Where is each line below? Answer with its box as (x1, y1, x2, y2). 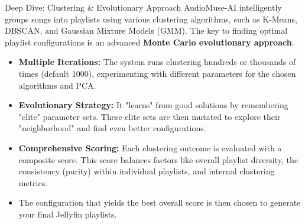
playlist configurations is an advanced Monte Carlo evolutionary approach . (5, 35, 294, 48)
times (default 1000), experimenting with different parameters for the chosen (18, 67, 296, 79)
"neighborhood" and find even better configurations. (18, 122, 206, 134)
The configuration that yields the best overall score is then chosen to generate (18, 196, 301, 209)
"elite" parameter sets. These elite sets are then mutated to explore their (18, 110, 281, 122)
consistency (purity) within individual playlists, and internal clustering (18, 165, 275, 177)
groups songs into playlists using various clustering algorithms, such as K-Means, (5, 12, 297, 25)
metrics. (18, 176, 48, 189)
